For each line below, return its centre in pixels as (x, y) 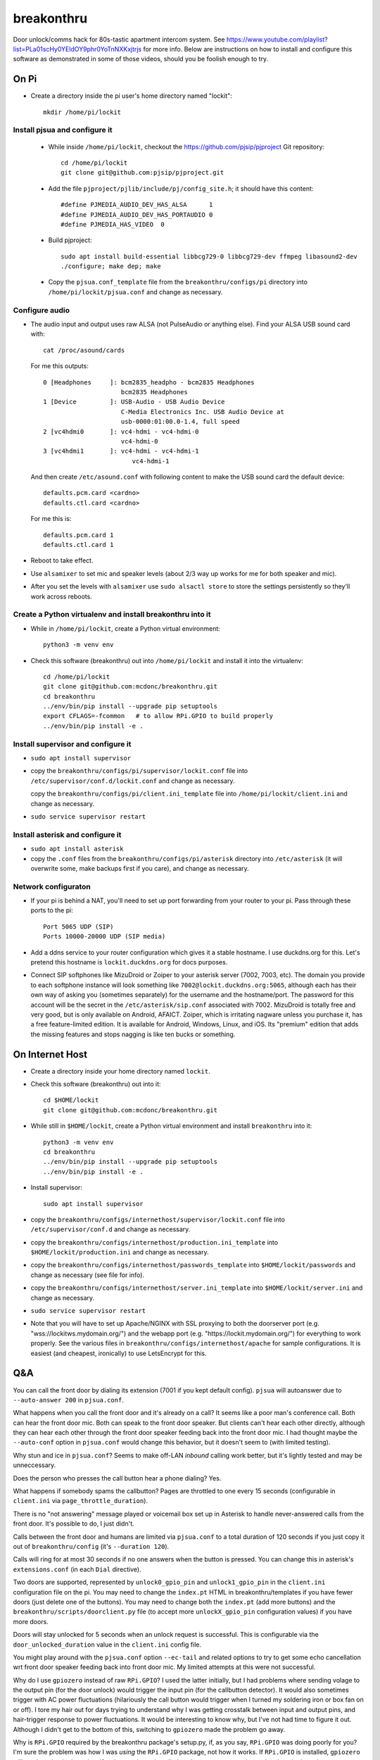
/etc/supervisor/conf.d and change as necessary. (110, 1229)
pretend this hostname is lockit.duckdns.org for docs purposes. (129, 962)
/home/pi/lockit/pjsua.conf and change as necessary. (135, 291)
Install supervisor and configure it (72, 744)
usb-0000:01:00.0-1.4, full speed (180, 422)
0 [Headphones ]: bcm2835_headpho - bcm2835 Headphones (149, 382)
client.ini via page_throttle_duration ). (80, 1501)
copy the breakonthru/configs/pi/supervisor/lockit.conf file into (139, 771)
